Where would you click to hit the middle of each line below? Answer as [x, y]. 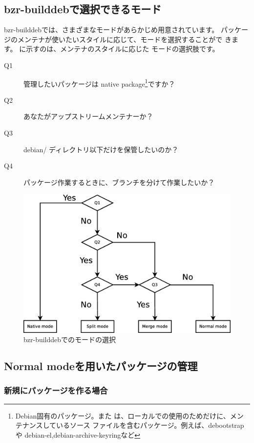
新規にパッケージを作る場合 [56, 390]
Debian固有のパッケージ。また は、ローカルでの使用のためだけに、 [123, 415]
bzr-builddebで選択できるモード [83, 9]
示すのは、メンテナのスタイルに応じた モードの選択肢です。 [123, 49]
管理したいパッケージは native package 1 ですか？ [99, 83]
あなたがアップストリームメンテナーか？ [88, 116]
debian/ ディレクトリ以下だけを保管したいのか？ [101, 149]
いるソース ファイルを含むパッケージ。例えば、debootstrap [150, 425]
